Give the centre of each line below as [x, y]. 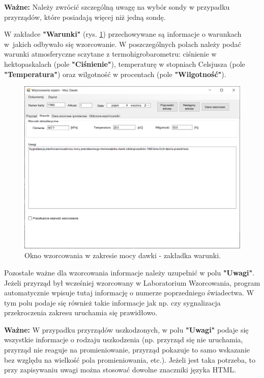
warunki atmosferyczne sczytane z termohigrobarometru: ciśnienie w [110, 54]
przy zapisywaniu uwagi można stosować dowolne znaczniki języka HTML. [120, 370]
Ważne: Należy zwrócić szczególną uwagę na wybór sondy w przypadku [117, 7]
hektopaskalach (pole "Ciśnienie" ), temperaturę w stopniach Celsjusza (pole [125, 64]
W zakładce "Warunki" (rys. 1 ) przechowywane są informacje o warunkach [123, 34]
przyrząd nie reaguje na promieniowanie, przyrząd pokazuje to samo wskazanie [127, 350]
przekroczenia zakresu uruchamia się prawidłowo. [81, 312]
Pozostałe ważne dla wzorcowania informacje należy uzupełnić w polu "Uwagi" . [129, 272]
